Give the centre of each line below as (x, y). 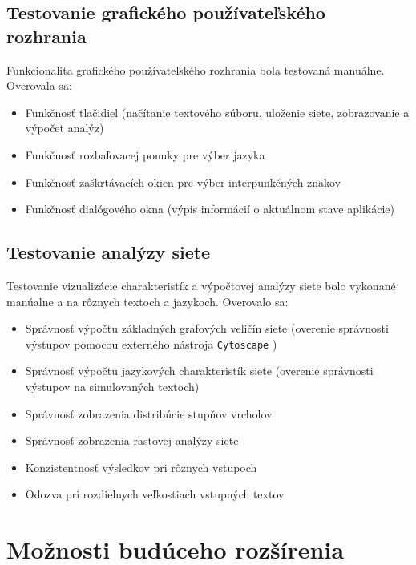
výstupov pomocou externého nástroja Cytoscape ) (151, 343)
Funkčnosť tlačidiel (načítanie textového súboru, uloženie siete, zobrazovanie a (217, 112)
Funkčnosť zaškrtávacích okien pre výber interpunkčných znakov (183, 182)
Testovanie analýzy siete (109, 252)
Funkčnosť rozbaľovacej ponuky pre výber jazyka (145, 154)
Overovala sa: (39, 85)
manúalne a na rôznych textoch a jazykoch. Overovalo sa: (147, 301)
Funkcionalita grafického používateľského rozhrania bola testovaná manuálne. (196, 69)
